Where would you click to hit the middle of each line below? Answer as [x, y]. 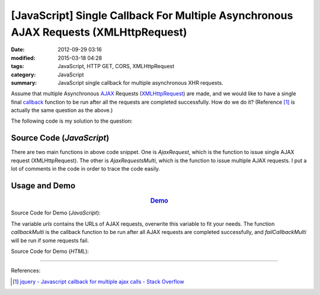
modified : [23, 58]
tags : [17, 66]
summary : [24, 82]
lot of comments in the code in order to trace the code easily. [85, 169]
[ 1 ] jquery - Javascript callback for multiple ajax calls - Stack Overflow [98, 281]
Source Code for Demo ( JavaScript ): [56, 213]
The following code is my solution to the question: [72, 121]
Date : [18, 50]
